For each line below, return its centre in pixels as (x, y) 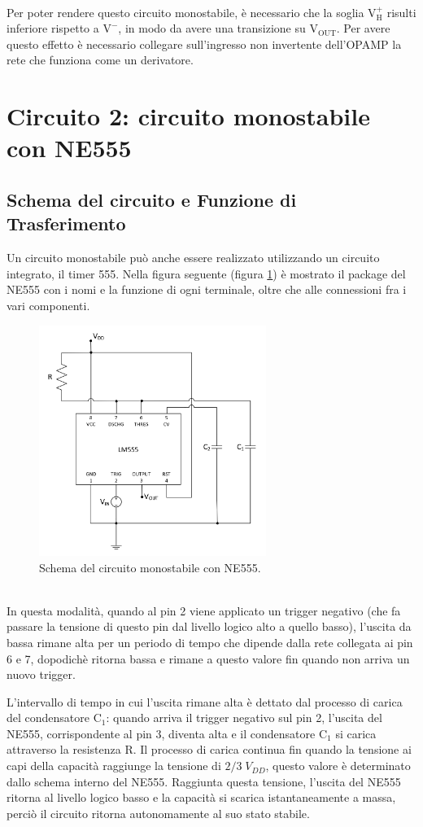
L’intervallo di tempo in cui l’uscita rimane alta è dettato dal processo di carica (205, 701)
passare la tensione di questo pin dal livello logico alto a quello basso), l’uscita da (209, 626)
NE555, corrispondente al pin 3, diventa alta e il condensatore (161, 733)
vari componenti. (48, 305)
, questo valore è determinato (338, 766)
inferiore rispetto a (53, 28)
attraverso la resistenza (64, 749)
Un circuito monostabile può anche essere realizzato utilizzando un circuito (193, 258)
